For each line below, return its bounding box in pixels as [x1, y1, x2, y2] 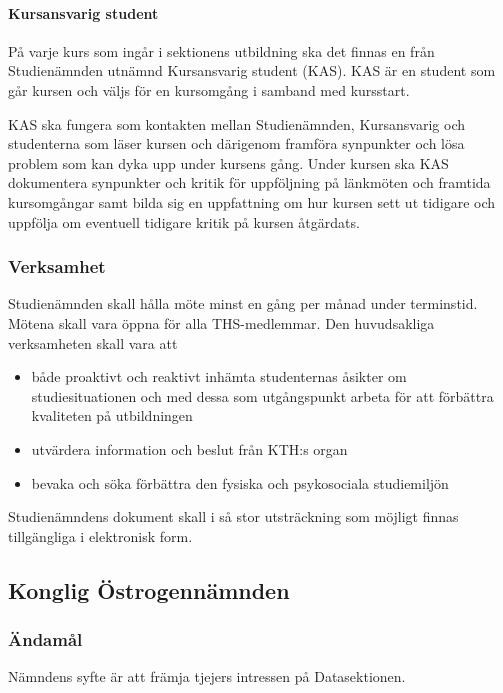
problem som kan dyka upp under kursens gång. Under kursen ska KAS [8, 152, 449, 173]
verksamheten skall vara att [8, 332, 178, 353]
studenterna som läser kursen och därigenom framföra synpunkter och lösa [8, 133, 465, 154]
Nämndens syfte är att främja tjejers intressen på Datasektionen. [8, 666, 406, 687]
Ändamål [8, 627, 83, 651]
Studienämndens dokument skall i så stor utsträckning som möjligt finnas [8, 506, 459, 527]
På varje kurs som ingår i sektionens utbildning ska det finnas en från [8, 40, 435, 61]
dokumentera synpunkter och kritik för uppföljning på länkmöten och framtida [8, 172, 491, 193]
